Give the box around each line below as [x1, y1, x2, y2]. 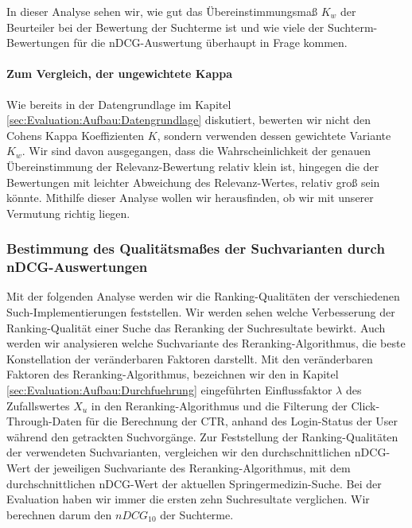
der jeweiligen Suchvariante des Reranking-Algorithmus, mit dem [34, 460, 351, 476]
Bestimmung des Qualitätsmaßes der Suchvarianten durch [6, 239, 385, 258]
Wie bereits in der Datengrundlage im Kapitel [6, 95, 231, 112]
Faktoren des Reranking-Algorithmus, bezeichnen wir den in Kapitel [6, 366, 339, 382]
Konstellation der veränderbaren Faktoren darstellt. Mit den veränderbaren [6, 350, 373, 367]
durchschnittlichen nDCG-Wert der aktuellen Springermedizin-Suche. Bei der [6, 475, 382, 491]
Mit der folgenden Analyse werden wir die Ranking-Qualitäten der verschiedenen [6, 288, 400, 305]
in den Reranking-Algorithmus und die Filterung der [91, 397, 348, 413]
